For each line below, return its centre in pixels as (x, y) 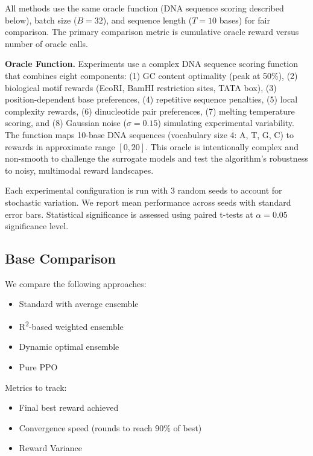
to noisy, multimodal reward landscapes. (79, 170)
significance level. (37, 226)
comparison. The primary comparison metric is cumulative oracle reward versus (152, 32)
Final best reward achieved (69, 407)
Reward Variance (50, 448)
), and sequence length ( (147, 20)
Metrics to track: (36, 387)
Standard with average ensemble (79, 304)
